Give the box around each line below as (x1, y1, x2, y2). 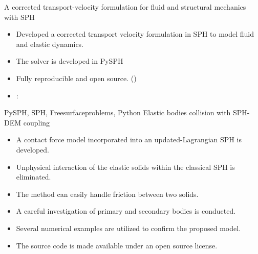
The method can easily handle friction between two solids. (16, 188, 199, 199)
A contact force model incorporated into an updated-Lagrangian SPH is (16, 134, 242, 145)
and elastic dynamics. (16, 38, 84, 49)
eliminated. (16, 171, 51, 182)
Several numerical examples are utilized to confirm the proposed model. (16, 222, 241, 233)
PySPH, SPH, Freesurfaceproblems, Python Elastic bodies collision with (4, 107, 231, 118)
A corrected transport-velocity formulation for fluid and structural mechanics (4, 2, 246, 12)
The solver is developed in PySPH (16, 56, 123, 66)
